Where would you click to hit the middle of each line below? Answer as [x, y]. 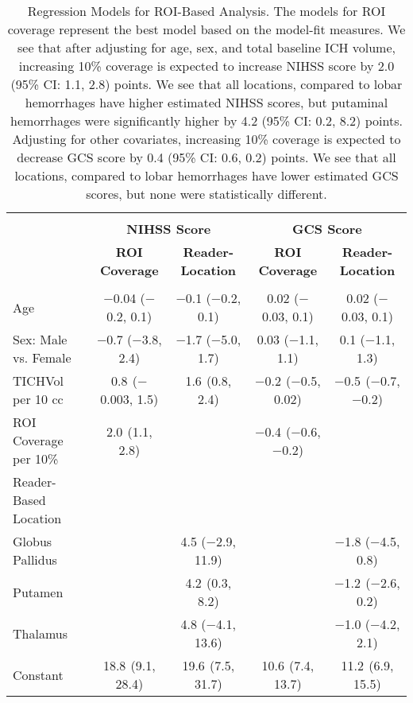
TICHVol [39, 381]
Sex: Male [40, 339]
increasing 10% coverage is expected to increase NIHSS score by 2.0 [206, 66]
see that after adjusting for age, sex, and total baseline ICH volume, [206, 47]
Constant [38, 674]
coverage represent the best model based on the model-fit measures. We [206, 29]
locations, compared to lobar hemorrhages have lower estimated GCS [206, 175]
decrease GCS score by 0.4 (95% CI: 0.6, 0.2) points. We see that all [206, 157]
